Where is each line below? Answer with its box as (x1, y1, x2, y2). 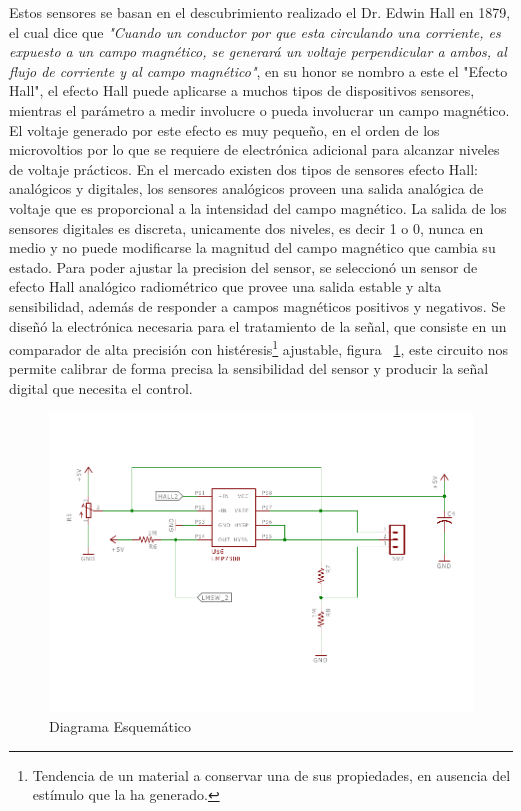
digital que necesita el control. (9, 377, 193, 398)
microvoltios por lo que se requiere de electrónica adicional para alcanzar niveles (9, 139, 500, 160)
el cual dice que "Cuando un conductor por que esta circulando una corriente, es (9, 21, 501, 42)
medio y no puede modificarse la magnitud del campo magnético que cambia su (9, 237, 496, 258)
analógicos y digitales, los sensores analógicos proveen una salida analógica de (9, 178, 484, 199)
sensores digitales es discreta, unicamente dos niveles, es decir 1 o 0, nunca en (9, 217, 484, 238)
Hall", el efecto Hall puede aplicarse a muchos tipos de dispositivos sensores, (9, 80, 475, 101)
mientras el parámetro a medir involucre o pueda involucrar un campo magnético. (9, 99, 510, 120)
